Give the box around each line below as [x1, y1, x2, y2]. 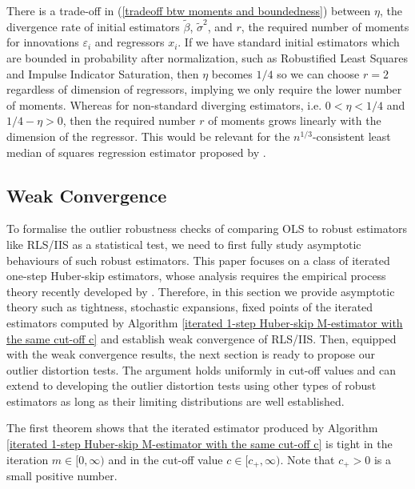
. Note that [280, 451, 335, 467]
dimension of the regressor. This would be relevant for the [6, 127, 290, 144]
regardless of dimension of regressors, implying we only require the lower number [6, 81, 402, 98]
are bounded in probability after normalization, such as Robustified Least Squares [6, 50, 408, 66]
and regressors [94, 34, 165, 50]
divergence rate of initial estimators [6, 18, 180, 34]
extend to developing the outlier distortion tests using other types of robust [6, 377, 377, 394]
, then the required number [62, 112, 196, 129]
